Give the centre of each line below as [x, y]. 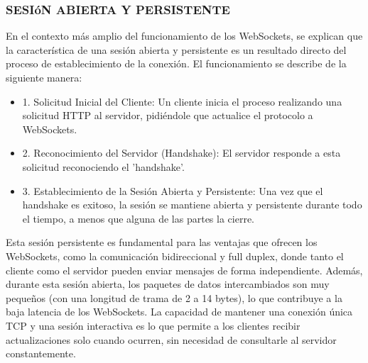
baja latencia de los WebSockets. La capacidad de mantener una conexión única [179, 312]
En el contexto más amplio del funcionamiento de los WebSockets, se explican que [184, 36]
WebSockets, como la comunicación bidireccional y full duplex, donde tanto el [175, 256]
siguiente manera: [44, 77]
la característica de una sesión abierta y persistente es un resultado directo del [176, 49]
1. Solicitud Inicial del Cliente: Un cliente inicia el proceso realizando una [182, 101]
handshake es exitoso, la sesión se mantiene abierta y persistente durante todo [192, 205]
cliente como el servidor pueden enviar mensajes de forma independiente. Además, [184, 270]
